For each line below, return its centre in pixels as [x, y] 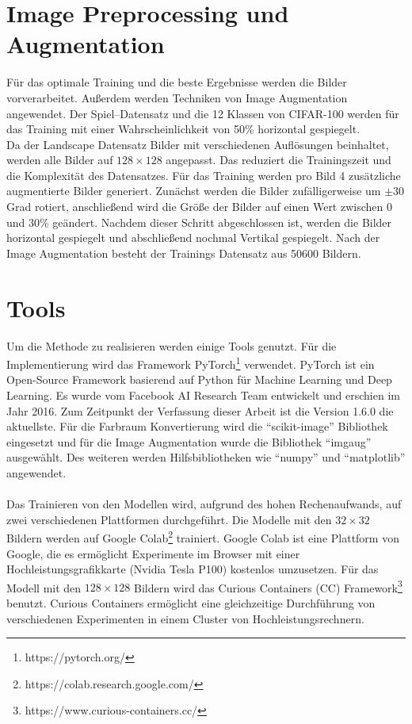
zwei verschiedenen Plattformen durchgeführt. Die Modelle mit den [169, 519]
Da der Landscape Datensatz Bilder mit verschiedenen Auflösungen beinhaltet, [198, 144]
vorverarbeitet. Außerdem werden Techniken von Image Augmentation [177, 97]
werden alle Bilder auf [60, 160]
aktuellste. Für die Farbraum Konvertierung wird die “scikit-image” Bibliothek [197, 426]
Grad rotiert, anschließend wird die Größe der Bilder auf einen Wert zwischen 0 [199, 207]
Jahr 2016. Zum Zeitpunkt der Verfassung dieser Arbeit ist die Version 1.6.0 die [200, 410]
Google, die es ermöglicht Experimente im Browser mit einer [153, 553]
